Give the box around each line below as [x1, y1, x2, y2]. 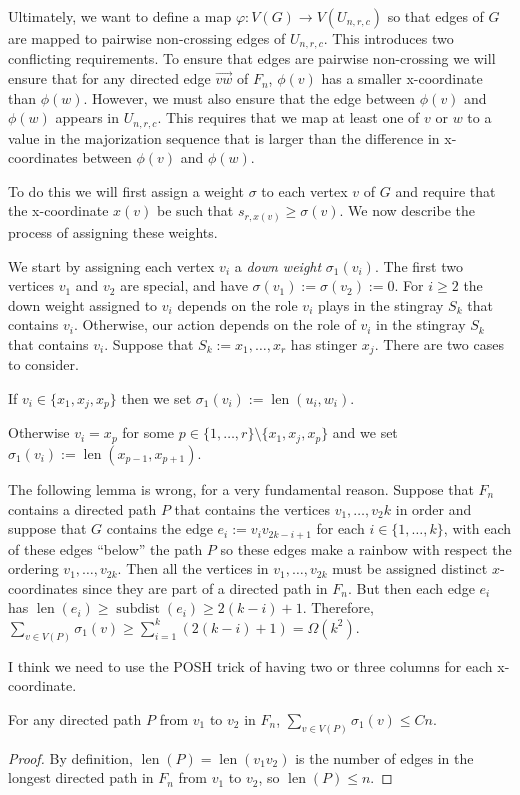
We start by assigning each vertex [8, 255, 215, 276]
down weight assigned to [8, 294, 158, 315]
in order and [395, 498, 472, 519]
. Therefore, [302, 597, 374, 618]
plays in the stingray [317, 294, 444, 315]
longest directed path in [8, 767, 154, 788]
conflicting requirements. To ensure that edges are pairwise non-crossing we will [8, 48, 496, 69]
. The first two [374, 255, 463, 276]
